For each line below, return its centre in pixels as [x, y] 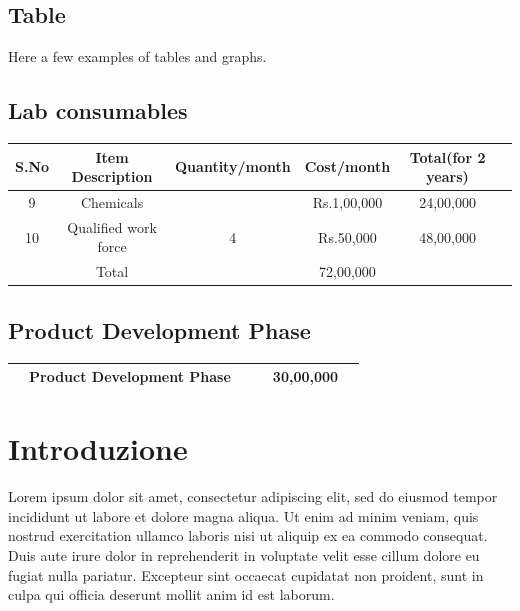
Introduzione [98, 448]
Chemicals [112, 201]
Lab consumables [98, 110]
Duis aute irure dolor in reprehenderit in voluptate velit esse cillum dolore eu [244, 555]
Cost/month [347, 166]
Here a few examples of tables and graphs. [137, 56]
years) [447, 176]
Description [112, 176]
